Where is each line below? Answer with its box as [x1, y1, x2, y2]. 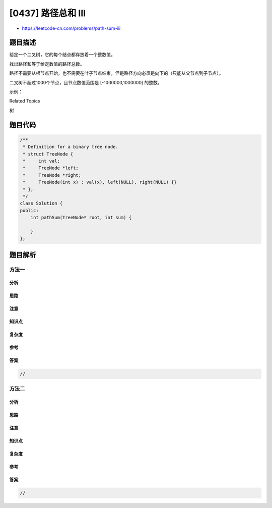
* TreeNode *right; [23, 172, 82, 178]
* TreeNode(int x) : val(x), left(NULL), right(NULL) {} [23, 179, 177, 185]
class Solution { [20, 200, 63, 207]
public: [20, 208, 39, 213]
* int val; [23, 158, 60, 164]
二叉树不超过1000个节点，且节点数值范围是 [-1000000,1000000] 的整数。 [9, 79, 162, 85]
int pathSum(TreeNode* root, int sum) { [30, 215, 132, 221]
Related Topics [9, 98, 40, 104]
